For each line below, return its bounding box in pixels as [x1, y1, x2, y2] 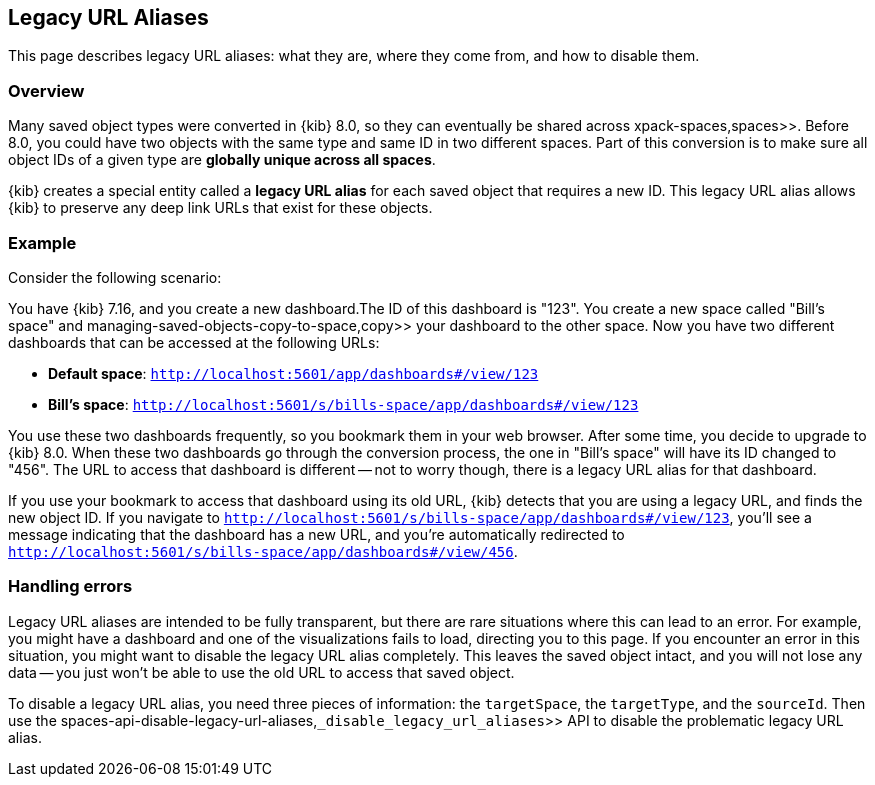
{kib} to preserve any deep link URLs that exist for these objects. [8, 199, 433, 217]
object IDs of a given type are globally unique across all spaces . [8, 151, 436, 169]
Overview [8, 80, 85, 101]
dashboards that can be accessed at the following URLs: [8, 333, 380, 351]
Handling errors [8, 576, 133, 597]
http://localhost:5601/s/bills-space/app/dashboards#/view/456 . [8, 542, 518, 560]
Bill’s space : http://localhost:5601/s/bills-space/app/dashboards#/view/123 [48, 395, 639, 413]
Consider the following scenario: [8, 268, 222, 286]
